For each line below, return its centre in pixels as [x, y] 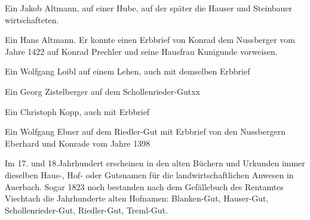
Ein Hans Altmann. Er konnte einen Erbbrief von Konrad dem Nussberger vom [150, 40]
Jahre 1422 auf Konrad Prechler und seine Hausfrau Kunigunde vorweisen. [141, 51]
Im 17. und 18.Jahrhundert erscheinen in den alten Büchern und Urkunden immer [155, 163]
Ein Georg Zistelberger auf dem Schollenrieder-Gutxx [102, 91]
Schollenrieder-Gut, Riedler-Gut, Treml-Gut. [86, 210]
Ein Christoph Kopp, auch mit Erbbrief [77, 111]
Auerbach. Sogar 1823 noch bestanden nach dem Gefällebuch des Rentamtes [144, 186]
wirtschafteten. [32, 19]
